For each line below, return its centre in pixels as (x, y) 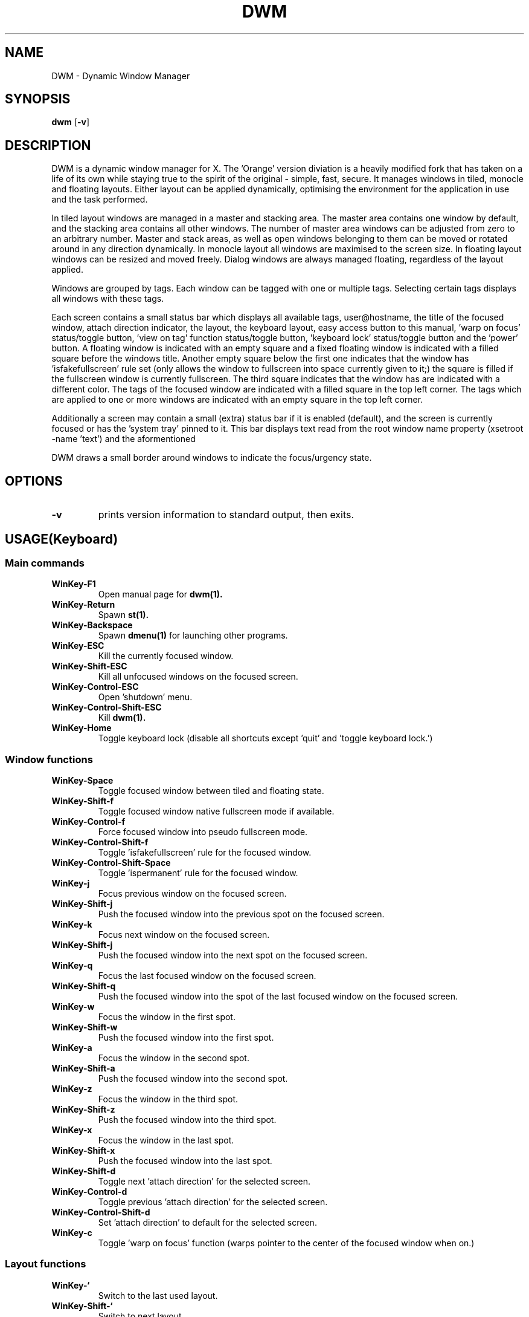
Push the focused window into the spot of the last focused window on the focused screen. (278, 997)
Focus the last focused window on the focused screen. (207, 976)
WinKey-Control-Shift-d (101, 1212)
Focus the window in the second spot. (174, 1058)
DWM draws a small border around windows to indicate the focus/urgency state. (212, 458)
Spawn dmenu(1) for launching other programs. (193, 636)
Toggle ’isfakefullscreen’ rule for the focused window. (205, 853)
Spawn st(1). (123, 615)
